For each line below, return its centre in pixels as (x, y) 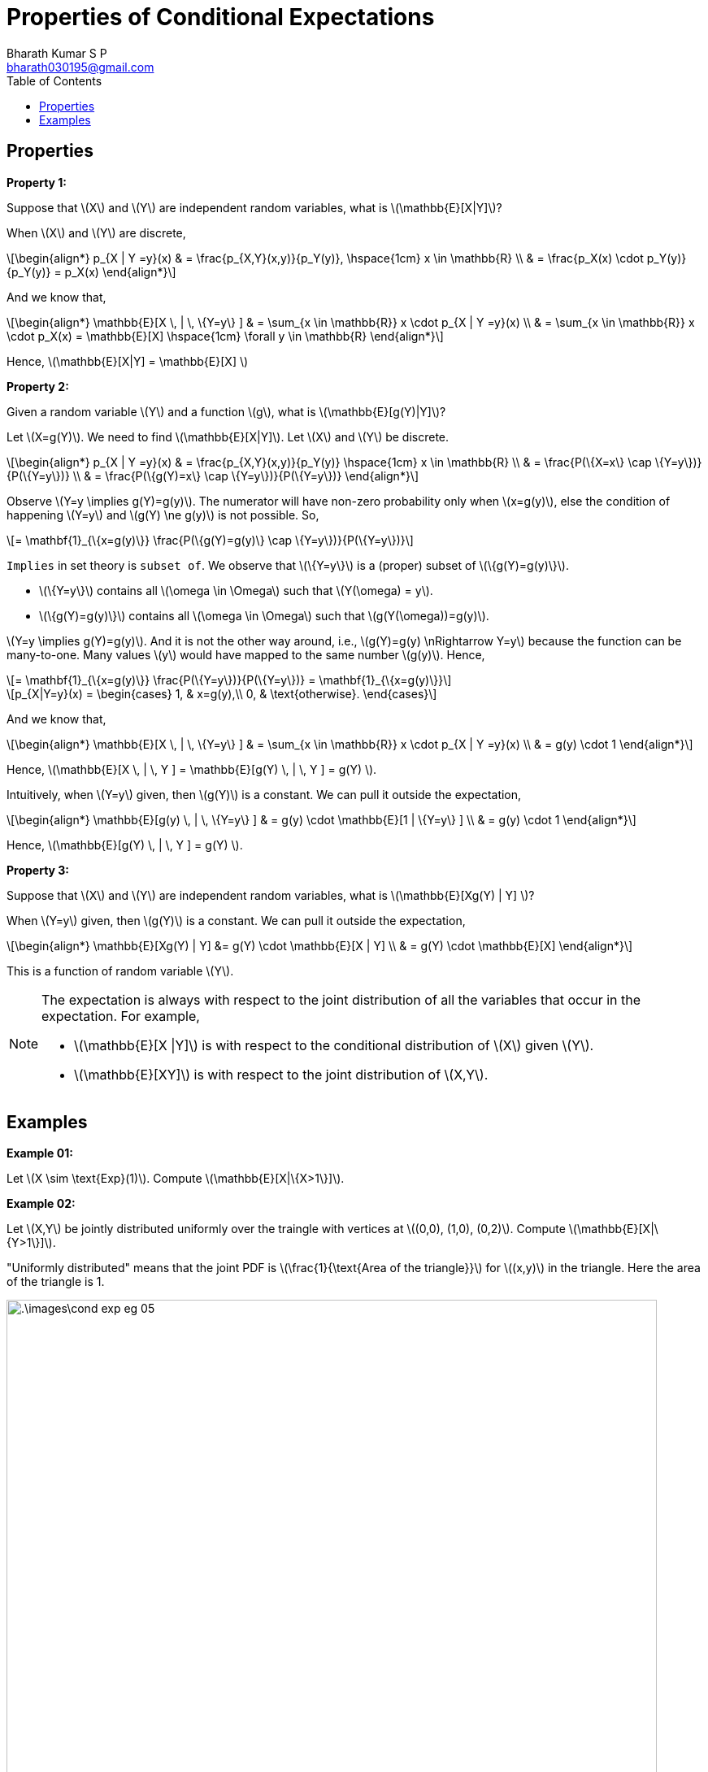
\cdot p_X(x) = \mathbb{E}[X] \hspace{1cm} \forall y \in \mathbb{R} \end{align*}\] (225, 336)
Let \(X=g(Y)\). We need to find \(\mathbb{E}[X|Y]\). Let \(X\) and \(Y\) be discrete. (228, 436)
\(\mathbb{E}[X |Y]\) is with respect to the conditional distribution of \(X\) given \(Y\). (334, 1045)
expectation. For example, (121, 1016)
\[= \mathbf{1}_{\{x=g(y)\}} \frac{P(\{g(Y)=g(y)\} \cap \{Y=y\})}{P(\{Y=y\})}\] (210, 540)
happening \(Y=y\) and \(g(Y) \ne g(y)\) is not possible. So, (163, 515)
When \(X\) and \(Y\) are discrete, (96, 232)
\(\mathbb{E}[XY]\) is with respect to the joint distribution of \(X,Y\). (281, 1074)
